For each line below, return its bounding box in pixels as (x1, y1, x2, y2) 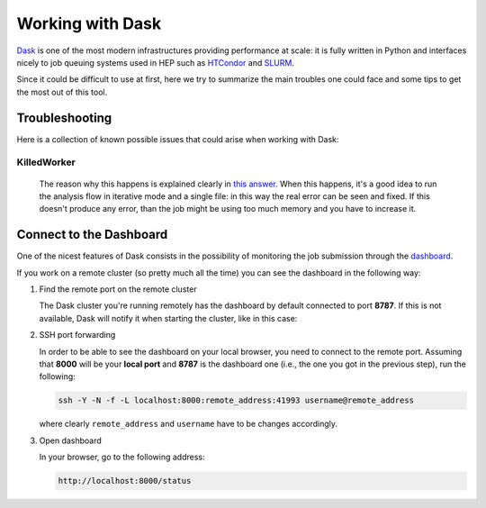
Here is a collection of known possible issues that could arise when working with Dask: (16, 133, 339, 144)
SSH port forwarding (39, 330, 116, 340)
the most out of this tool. (16, 86, 108, 97)
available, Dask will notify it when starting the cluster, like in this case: (39, 313, 298, 323)
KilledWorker (16, 156, 76, 168)
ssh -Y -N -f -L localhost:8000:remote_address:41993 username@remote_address (58, 395, 414, 405)
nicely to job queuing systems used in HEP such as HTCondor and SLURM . (16, 57, 294, 68)
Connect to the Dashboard (16, 227, 168, 242)
